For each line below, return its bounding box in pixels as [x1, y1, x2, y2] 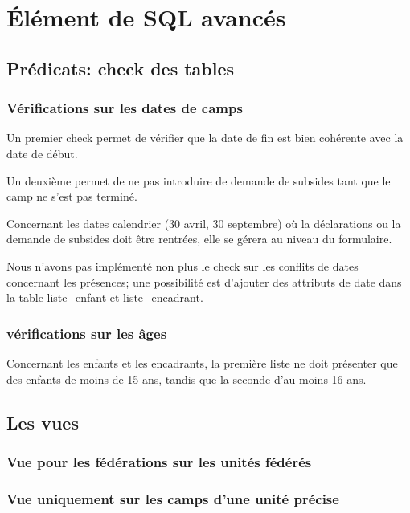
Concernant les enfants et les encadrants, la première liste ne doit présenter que [6, 354, 398, 371]
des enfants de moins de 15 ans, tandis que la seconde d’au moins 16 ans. [6, 370, 367, 387]
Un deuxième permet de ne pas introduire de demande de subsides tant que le [6, 172, 391, 189]
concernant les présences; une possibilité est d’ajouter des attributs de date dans [6, 273, 402, 290]
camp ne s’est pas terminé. [6, 188, 137, 205]
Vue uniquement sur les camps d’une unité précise [6, 488, 339, 508]
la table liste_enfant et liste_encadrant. [6, 289, 203, 306]
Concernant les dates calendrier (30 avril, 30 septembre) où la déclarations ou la [6, 214, 401, 231]
